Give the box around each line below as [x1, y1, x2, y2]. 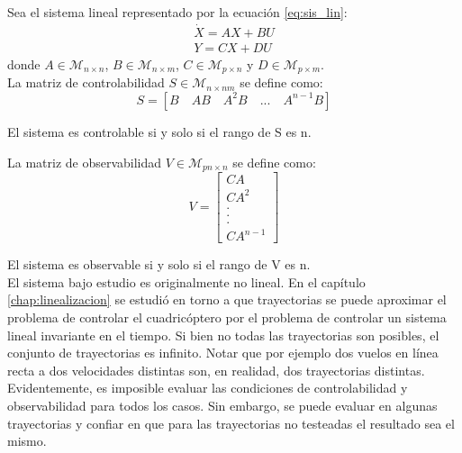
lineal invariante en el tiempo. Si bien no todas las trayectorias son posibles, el [7, 325, 439, 344]
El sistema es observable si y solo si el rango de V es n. [7, 255, 311, 274]
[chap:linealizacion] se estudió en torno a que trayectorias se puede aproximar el [7, 290, 447, 309]
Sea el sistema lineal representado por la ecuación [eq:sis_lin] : [7, 3, 348, 21]
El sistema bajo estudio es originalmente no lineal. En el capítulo [7, 272, 366, 291]
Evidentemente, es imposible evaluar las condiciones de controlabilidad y [7, 378, 408, 397]
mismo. [7, 431, 47, 450]
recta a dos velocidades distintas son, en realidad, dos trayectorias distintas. [7, 360, 425, 379]
